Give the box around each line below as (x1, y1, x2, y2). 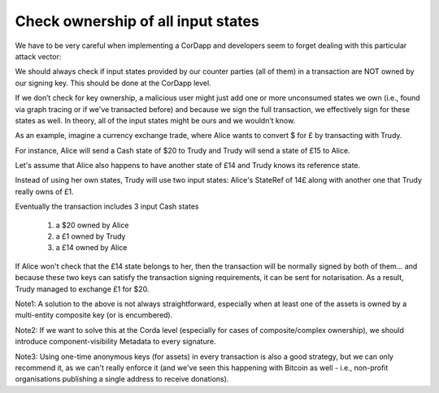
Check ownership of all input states (15, 12, 259, 30)
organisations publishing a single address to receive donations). (15, 374, 229, 384)
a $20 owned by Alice (55, 220, 129, 230)
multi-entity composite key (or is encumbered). (15, 310, 173, 320)
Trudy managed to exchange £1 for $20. (15, 284, 150, 294)
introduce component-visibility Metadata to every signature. (15, 337, 216, 347)
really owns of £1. (15, 187, 74, 196)
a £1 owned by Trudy (55, 231, 126, 241)
